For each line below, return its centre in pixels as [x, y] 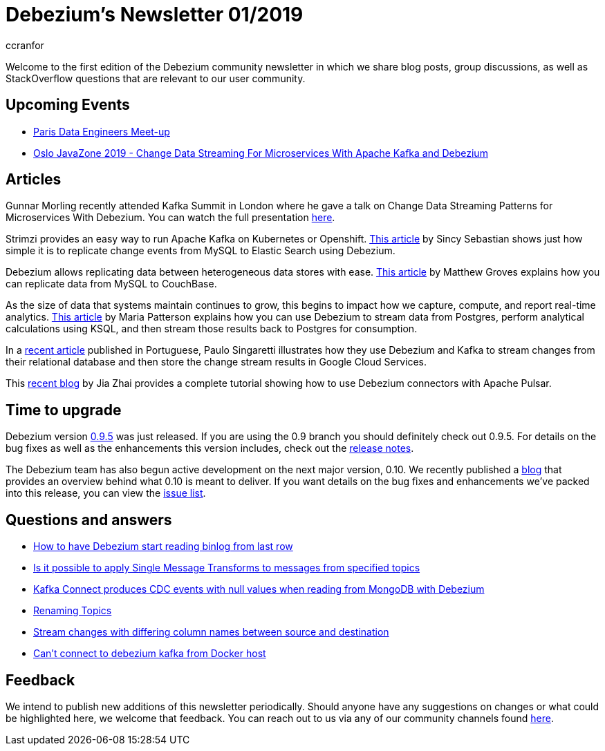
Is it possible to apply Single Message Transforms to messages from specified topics [227, 568]
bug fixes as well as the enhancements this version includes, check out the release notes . [210, 448]
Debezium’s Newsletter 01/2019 [155, 15]
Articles [34, 180]
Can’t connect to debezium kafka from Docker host [150, 654]
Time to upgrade [64, 410]
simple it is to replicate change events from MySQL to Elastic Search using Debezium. [201, 251]
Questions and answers [89, 520]
